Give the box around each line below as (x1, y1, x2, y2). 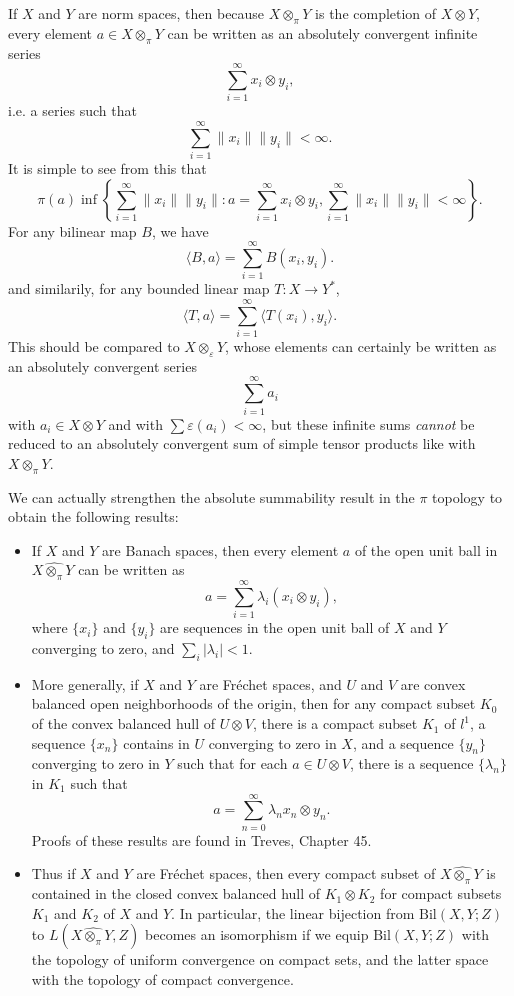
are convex (400, 673, 466, 694)
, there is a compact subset (252, 713, 418, 734)
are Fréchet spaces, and (199, 673, 342, 694)
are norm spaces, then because (78, 3, 265, 23)
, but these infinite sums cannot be (262, 413, 475, 434)
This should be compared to (8, 336, 180, 357)
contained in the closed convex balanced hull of (31, 883, 321, 904)
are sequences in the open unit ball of (160, 617, 390, 638)
